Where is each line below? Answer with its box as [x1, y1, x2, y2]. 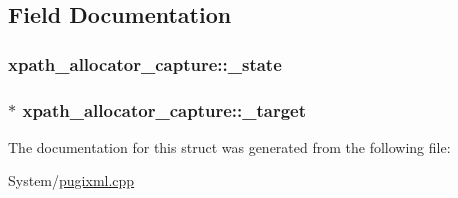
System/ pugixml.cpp [8, 170, 135, 191]
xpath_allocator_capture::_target [22, 97, 306, 122]
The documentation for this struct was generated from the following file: [8, 136, 451, 157]
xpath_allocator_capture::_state [8, 51, 282, 76]
